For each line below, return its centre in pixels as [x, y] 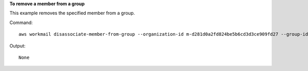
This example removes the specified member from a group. [72, 13]
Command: [21, 22]
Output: [17, 45]
